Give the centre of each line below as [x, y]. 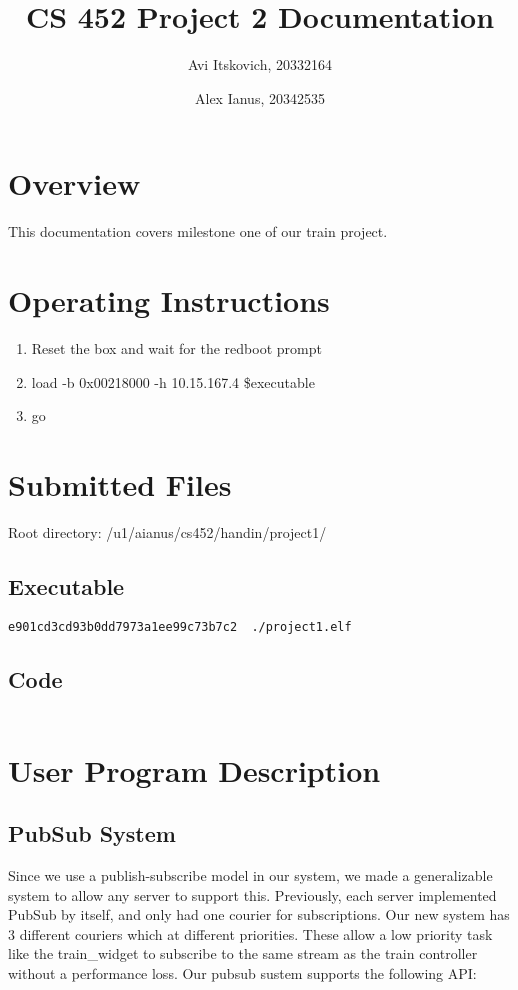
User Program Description [194, 769]
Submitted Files [120, 483]
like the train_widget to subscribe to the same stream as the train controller [243, 953]
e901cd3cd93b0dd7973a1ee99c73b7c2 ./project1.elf [180, 626]
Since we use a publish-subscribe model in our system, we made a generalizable [250, 875]
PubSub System [92, 833]
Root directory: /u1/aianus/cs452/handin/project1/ [167, 531]
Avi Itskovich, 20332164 [260, 64]
